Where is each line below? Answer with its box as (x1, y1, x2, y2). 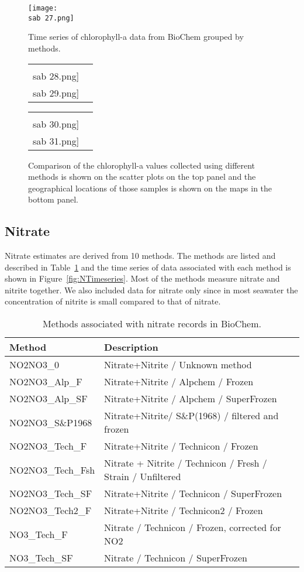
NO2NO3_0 (9, 358, 59, 372)
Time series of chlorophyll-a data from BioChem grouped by (28, 30, 244, 43)
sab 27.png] (28, 13, 74, 22)
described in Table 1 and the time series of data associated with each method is (5, 261, 291, 273)
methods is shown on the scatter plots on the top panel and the (28, 170, 256, 183)
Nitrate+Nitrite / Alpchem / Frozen (104, 375, 254, 389)
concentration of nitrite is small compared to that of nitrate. (5, 295, 221, 307)
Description (104, 340, 158, 354)
